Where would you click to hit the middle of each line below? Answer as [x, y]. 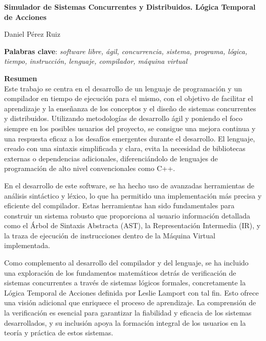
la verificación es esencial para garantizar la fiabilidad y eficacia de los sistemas [128, 313]
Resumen [21, 78]
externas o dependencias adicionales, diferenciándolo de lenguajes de [111, 158]
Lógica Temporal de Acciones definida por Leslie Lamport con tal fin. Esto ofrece [131, 292]
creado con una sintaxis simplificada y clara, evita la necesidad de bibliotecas [125, 148]
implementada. [27, 245]
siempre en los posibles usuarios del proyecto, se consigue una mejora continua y [130, 128]
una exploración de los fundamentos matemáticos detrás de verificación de [120, 272]
